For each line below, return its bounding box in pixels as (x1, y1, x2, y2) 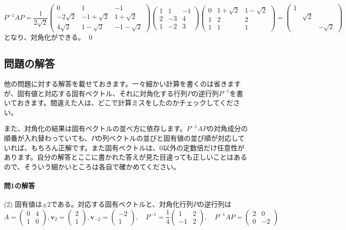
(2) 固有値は (4, 199, 42, 209)
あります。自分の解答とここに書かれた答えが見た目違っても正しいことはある (4, 152, 247, 162)
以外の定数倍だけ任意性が (163, 142, 245, 152)
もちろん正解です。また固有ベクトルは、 (31, 142, 160, 152)
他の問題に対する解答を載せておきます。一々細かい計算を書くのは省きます (4, 79, 241, 89)
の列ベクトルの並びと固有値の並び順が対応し (95, 133, 238, 143)
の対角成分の (207, 123, 248, 133)
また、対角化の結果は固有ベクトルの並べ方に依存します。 (4, 123, 187, 133)
